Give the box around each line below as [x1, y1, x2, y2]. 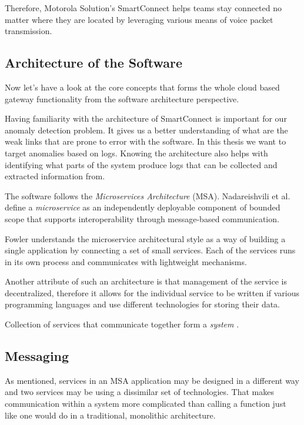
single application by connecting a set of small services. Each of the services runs [5, 244, 296, 256]
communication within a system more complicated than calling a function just [5, 397, 286, 410]
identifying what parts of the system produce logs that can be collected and [5, 158, 278, 170]
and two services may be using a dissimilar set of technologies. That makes [5, 386, 274, 398]
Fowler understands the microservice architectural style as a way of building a [5, 232, 286, 245]
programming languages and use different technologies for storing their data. [5, 298, 280, 310]
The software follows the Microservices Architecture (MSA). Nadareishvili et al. [5, 189, 290, 202]
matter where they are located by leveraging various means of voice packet [5, 13, 273, 25]
